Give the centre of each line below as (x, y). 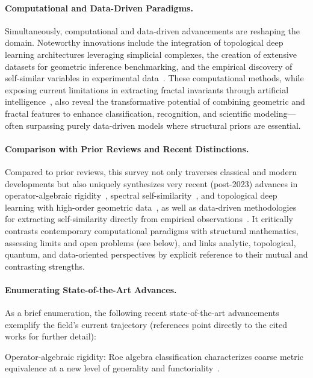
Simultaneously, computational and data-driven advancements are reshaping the (152, 30)
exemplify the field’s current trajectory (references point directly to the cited (146, 324)
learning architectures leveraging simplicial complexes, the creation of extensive (151, 54)
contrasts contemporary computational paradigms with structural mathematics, (152, 230)
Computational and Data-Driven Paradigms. (99, 8)
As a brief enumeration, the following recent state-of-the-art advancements (142, 313)
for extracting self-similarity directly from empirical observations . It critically (149, 219)
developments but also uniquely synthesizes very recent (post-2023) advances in (151, 183)
